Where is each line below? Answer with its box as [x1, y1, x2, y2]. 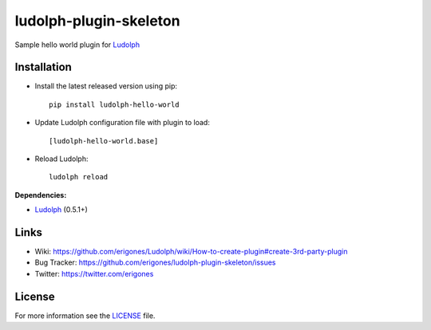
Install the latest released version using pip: [34, 81, 178, 91]
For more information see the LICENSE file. [14, 311, 156, 320]
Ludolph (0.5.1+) [34, 205, 88, 214]
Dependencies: [14, 190, 67, 199]
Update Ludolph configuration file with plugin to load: [34, 118, 211, 128]
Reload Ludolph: [34, 154, 89, 163]
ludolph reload [49, 172, 109, 182]
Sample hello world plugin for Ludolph [14, 40, 140, 49]
